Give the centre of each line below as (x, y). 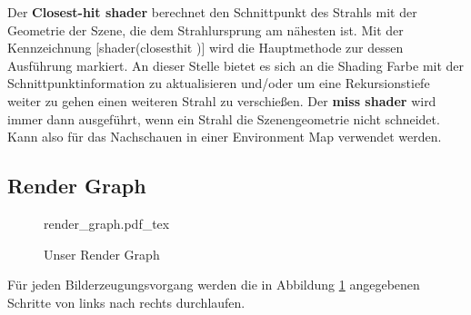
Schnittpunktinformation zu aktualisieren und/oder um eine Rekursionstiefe (219, 83)
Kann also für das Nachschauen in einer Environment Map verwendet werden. (225, 137)
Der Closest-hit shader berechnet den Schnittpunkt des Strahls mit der (212, 12)
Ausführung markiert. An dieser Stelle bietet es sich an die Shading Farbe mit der (236, 65)
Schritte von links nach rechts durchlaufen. (126, 302)
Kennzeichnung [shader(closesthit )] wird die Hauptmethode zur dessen (205, 48)
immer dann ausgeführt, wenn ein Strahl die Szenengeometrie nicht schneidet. (224, 118)
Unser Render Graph (102, 254)
